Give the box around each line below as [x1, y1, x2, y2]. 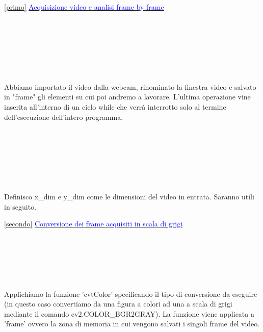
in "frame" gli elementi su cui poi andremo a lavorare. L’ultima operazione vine [4, 91, 251, 102]
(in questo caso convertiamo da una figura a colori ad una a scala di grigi [4, 298, 232, 309]
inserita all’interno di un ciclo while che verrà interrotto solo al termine [4, 101, 226, 112]
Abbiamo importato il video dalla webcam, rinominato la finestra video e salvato [4, 81, 256, 92]
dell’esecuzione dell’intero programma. [4, 111, 123, 122]
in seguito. [4, 201, 37, 212]
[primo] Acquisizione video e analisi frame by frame [4, 2, 164, 12]
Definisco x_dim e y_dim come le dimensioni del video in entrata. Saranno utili [4, 191, 254, 202]
